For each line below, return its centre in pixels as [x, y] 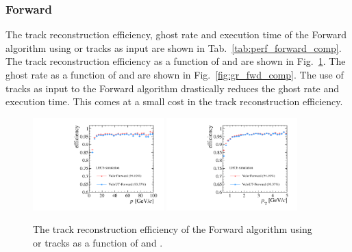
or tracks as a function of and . [98, 242]
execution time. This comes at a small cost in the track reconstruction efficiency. [174, 101]
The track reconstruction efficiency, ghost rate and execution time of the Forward [176, 34]
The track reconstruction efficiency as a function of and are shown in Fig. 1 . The [176, 61]
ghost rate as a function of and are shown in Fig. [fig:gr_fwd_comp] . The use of [175, 74]
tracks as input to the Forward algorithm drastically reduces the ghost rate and [172, 88]
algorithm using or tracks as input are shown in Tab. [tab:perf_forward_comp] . [174, 47]
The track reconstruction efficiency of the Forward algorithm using [173, 229]
